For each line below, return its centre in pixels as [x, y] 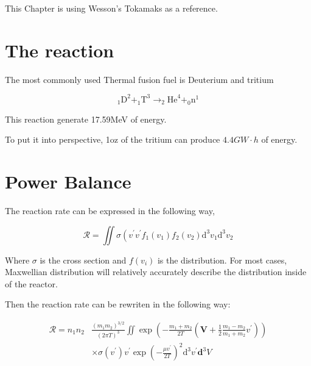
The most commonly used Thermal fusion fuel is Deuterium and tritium [139, 79]
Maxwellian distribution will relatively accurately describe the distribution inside [156, 272]
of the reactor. [31, 283]
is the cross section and [83, 260]
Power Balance [68, 181]
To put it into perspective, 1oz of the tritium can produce [113, 139]
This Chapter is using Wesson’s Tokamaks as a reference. [111, 8]
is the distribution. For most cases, [222, 260]
